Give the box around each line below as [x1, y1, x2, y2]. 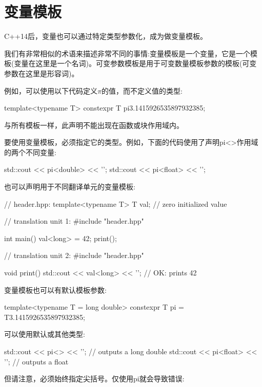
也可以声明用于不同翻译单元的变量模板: [4, 181, 135, 192]
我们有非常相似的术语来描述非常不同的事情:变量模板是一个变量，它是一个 [4, 48, 250, 58]
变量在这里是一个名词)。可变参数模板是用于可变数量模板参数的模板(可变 [14, 58, 257, 69]
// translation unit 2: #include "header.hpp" [4, 250, 144, 261]
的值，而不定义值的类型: [101, 85, 183, 96]
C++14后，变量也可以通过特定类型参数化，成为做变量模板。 [4, 31, 207, 41]
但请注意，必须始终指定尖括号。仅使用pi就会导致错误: [4, 373, 185, 384]
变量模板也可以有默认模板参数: [4, 284, 107, 295]
